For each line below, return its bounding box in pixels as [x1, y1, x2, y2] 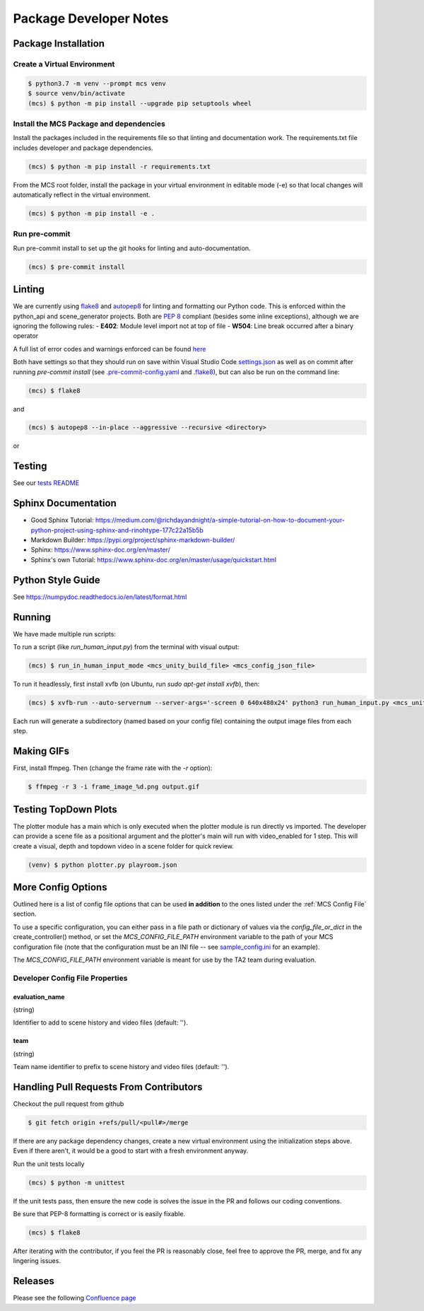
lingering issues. [13, 1257, 61, 1265]
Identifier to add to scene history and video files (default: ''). [13, 1018, 189, 1027]
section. [13, 909, 37, 919]
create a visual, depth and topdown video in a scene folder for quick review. [13, 841, 235, 850]
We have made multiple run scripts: [13, 629, 117, 638]
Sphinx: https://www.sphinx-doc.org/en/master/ [30, 545, 171, 554]
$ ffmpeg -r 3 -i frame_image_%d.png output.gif [28, 783, 200, 791]
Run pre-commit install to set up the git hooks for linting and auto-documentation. [13, 244, 251, 252]
